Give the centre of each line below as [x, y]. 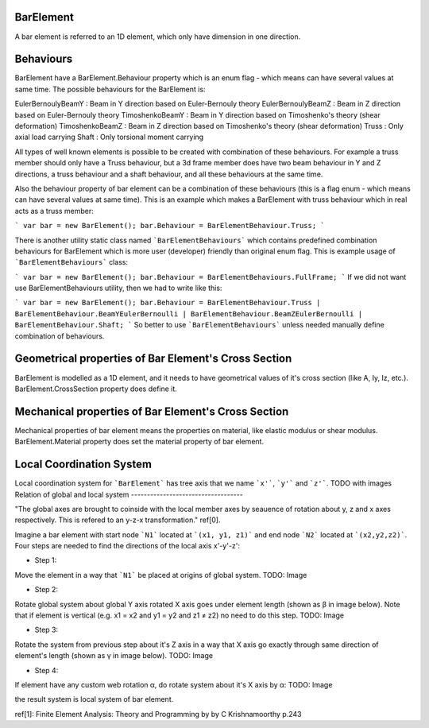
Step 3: [46, 630]
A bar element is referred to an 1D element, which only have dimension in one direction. [158, 37]
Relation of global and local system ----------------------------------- [129, 494]
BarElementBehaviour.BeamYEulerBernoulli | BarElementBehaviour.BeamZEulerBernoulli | [189, 314]
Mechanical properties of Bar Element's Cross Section [152, 411]
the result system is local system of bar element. [94, 699]
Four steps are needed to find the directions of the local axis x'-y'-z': [128, 546]
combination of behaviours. [60, 336]
